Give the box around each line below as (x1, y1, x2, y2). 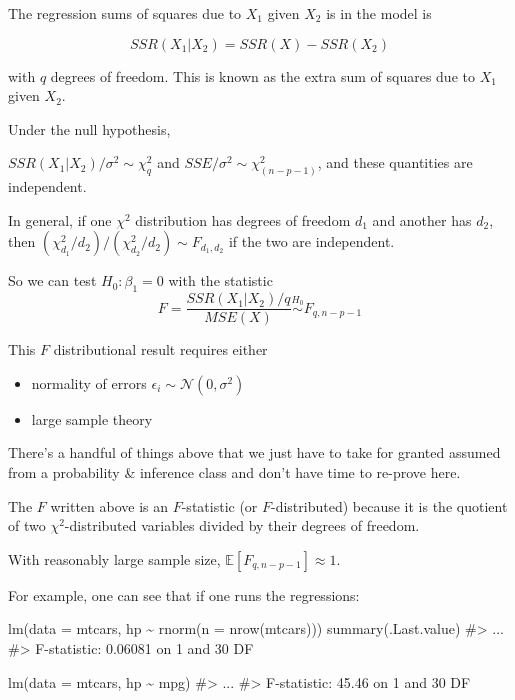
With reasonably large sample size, (8, 548, 221, 569)
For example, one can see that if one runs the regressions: (8, 584, 360, 605)
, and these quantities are (317, 152, 473, 173)
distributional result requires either (53, 339, 268, 360)
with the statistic (168, 270, 273, 291)
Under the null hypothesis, (8, 118, 171, 139)
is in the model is (326, 3, 432, 23)
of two (8, 515, 46, 536)
